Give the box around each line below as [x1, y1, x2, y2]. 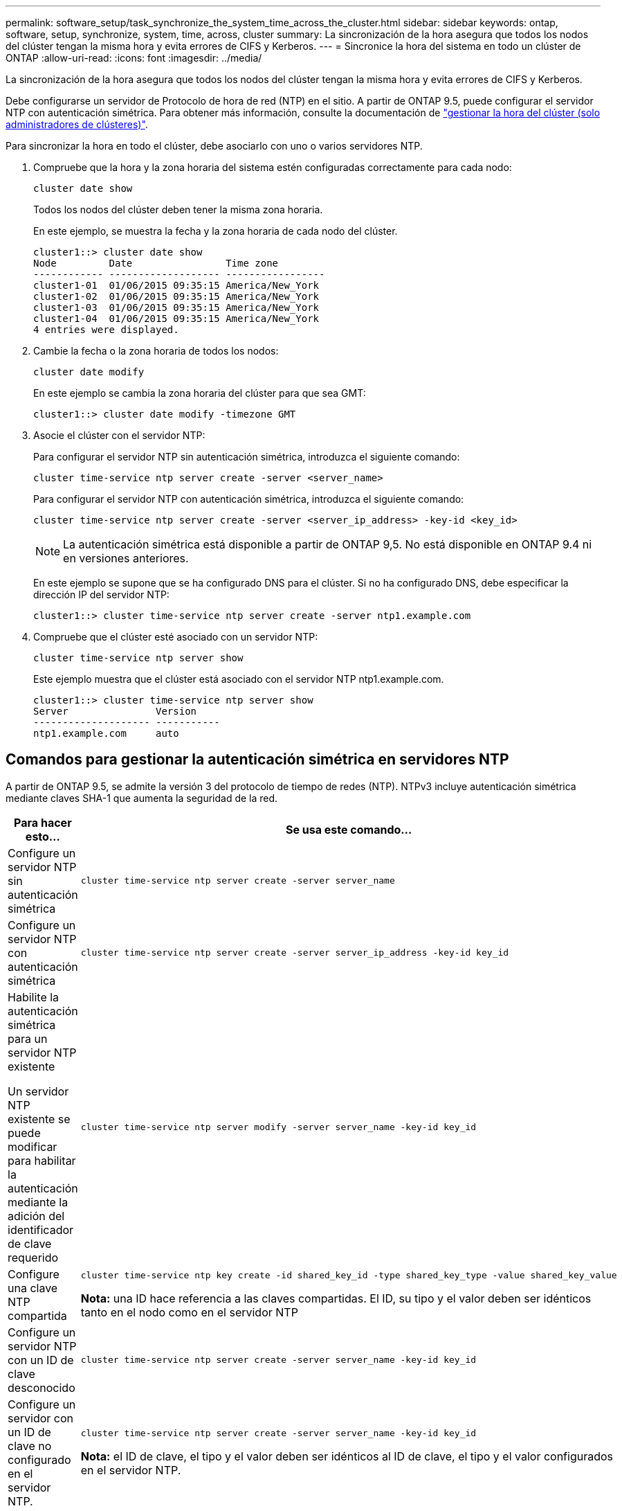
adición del [8, 1208, 65, 1223]
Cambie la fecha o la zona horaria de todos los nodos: [33, 345, 279, 357]
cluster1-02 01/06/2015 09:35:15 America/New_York [33, 291, 320, 302]
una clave [8, 1280, 58, 1295]
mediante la [8, 1195, 68, 1209]
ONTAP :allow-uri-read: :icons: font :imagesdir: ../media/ [6, 52, 262, 64]
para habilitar [8, 1153, 76, 1168]
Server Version [33, 706, 197, 717]
